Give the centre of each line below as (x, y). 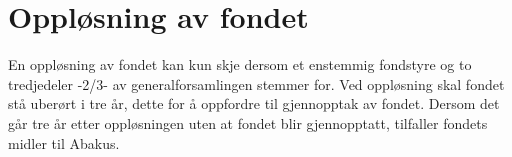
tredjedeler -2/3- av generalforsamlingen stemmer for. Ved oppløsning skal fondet (256, 83)
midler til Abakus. (64, 142)
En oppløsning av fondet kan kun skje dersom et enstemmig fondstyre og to (240, 64)
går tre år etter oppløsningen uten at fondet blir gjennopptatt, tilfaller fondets (248, 122)
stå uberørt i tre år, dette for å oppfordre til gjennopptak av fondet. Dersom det (254, 103)
